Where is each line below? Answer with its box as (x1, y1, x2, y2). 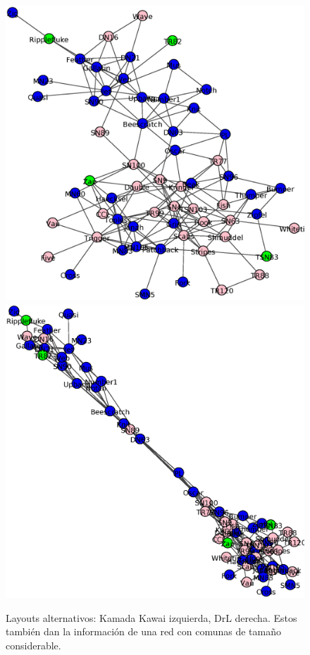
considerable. (6, 637, 61, 652)
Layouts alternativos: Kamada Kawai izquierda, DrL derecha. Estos (6, 610, 297, 625)
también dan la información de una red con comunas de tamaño (6, 624, 281, 639)
